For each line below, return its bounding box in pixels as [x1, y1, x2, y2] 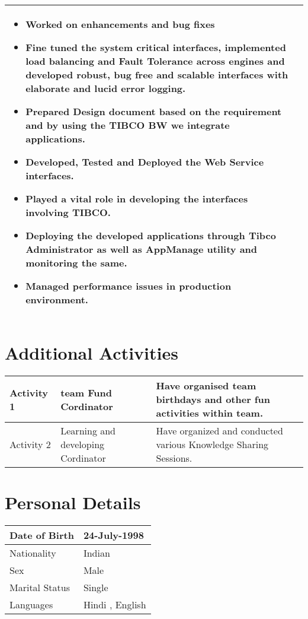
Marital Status [9, 580, 70, 595]
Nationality [9, 546, 56, 560]
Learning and [60, 424, 116, 438]
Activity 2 [9, 437, 51, 452]
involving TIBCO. [25, 205, 111, 219]
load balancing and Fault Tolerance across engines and [25, 54, 285, 68]
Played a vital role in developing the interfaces [25, 192, 248, 205]
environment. [25, 293, 88, 306]
